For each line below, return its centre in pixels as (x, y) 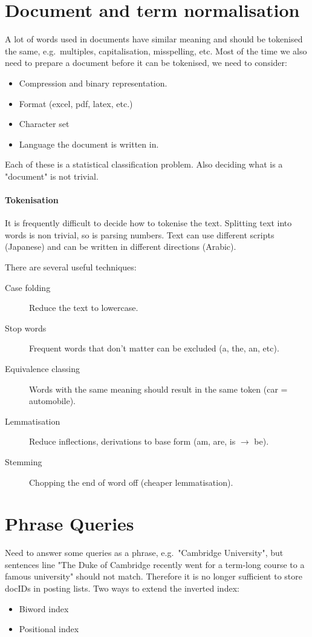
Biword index (44, 608)
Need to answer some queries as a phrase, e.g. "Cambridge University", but (144, 553)
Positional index (49, 629)
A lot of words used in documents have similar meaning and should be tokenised (154, 39)
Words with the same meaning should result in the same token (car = (158, 389)
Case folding (28, 287)
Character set (44, 124)
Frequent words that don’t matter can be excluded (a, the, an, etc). (154, 348)
